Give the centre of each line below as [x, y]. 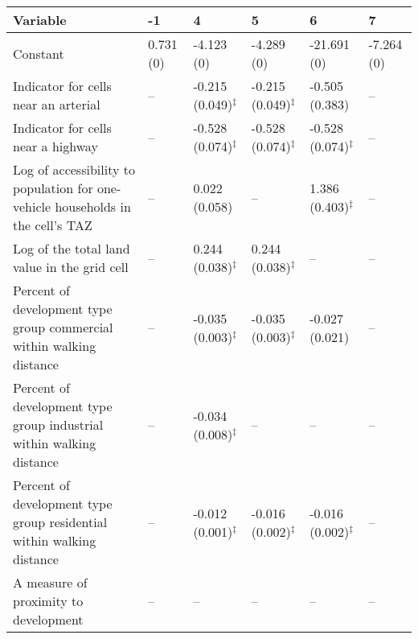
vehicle [32, 206]
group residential [60, 522]
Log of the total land [72, 248]
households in [93, 206]
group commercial [63, 327]
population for [53, 188]
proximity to [48, 601]
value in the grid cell [71, 267]
